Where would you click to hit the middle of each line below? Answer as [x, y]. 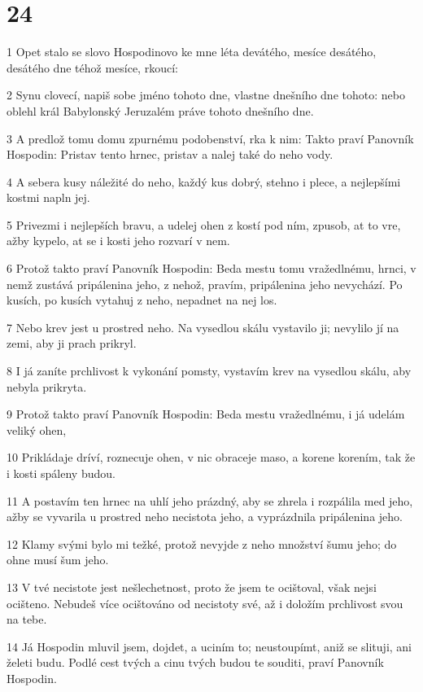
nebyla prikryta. [47, 386]
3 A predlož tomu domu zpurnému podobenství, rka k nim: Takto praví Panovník [210, 138]
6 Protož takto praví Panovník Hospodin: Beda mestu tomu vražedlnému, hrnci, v [211, 268]
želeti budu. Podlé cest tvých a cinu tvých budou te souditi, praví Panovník [195, 662]
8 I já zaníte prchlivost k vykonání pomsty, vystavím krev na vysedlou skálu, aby [209, 371]
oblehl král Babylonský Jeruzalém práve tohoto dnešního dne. [160, 110]
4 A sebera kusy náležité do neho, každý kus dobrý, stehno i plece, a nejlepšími [204, 181]
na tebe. [27, 619]
